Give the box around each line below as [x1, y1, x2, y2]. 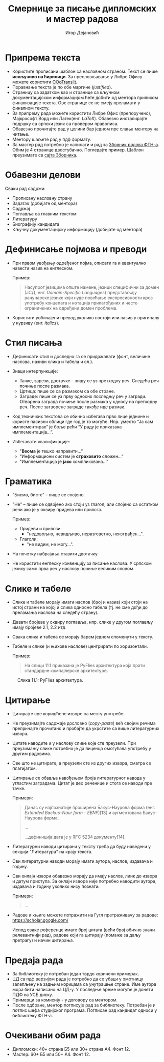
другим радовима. [12, 751, 51, 757]
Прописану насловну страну [12, 195, 72, 201]
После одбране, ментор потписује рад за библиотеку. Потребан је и [12, 1002, 156, 1008]
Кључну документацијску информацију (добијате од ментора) [12, 226, 143, 232]
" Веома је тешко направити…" [19, 448, 83, 454]
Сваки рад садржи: [5, 185, 46, 191]
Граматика [5, 476, 52, 487]
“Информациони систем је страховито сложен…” [19, 453, 124, 459]
